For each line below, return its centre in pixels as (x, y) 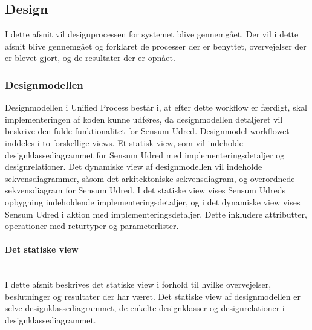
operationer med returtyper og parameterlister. (92, 226)
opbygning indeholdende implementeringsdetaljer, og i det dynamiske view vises (153, 202)
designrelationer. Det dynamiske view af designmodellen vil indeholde (134, 167)
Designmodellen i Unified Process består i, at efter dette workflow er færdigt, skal (156, 107)
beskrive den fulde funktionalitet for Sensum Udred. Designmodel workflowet (147, 131)
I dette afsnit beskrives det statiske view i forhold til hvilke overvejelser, (138, 284)
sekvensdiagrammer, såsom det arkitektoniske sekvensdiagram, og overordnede (150, 178)
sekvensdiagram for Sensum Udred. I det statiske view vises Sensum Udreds (145, 190)
